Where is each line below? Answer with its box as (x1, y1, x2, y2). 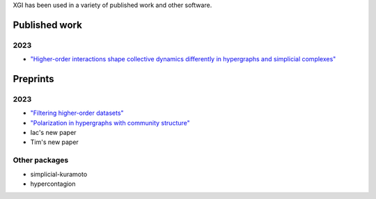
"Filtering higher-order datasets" (30, 109, 125, 118)
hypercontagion (30, 180, 76, 188)
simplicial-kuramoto (30, 170, 88, 178)
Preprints (13, 73, 55, 85)
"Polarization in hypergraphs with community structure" (30, 118, 191, 127)
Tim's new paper (30, 138, 79, 146)
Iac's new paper (30, 129, 77, 137)
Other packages (13, 155, 69, 165)
